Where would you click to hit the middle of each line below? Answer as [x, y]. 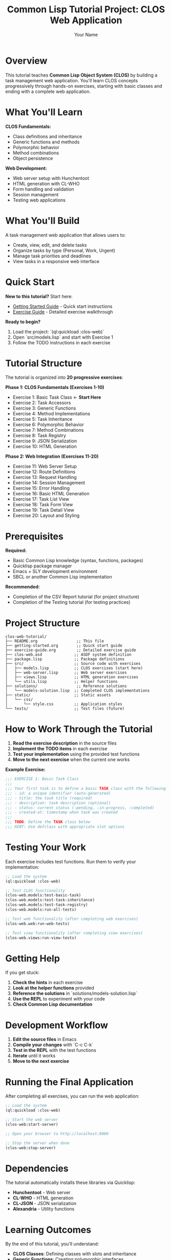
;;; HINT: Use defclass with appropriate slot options [65, 827]
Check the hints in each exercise [48, 983]
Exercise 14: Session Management [49, 483]
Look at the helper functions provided [53, 988]
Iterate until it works [34, 1056]
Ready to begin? [23, 322]
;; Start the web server [32, 1120]
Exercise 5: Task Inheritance [42, 419]
